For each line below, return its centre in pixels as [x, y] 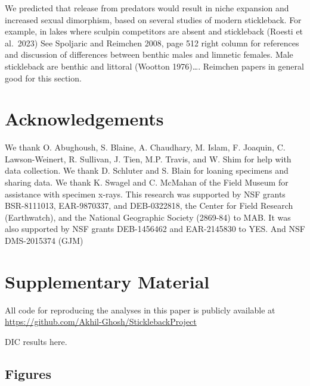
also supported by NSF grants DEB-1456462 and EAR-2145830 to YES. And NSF [155, 229]
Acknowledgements [84, 119]
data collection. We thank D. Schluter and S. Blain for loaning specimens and [147, 170]
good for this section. [43, 78]
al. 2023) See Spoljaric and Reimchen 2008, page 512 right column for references [152, 43]
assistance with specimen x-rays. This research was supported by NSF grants [145, 194]
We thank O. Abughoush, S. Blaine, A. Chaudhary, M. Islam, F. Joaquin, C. [145, 147]
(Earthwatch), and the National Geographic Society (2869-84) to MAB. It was [148, 217]
